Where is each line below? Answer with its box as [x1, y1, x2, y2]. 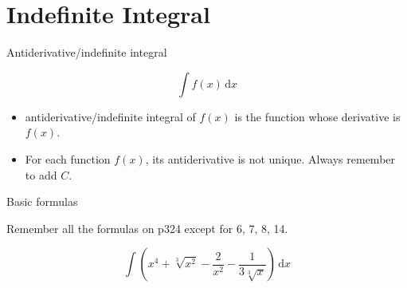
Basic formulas [6, 193, 78, 210]
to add [25, 166, 57, 183]
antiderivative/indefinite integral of [25, 108, 196, 124]
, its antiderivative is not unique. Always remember [145, 150, 396, 167]
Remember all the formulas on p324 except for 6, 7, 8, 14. [6, 219, 288, 236]
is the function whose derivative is [234, 108, 401, 124]
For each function [25, 150, 111, 167]
